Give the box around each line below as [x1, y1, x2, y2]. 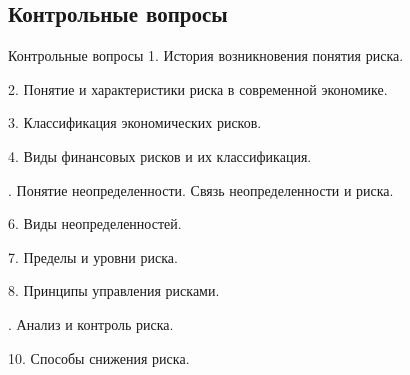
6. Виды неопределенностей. [8, 213, 182, 234]
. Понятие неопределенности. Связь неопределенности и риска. [8, 179, 394, 200]
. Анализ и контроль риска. [8, 313, 174, 334]
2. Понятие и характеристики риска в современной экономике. [8, 78, 388, 99]
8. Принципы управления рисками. [8, 280, 220, 301]
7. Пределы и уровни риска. [8, 246, 178, 267]
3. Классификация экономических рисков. [8, 112, 262, 133]
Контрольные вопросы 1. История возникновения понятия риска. [8, 45, 404, 66]
